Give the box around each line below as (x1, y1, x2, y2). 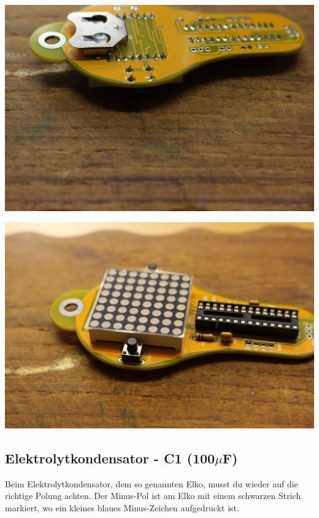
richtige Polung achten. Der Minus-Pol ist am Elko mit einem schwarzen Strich (5, 489, 301, 502)
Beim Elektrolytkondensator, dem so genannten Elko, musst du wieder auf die (5, 477, 298, 490)
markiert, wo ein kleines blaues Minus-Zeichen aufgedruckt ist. (5, 501, 239, 514)
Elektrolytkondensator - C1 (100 (5, 448, 215, 467)
